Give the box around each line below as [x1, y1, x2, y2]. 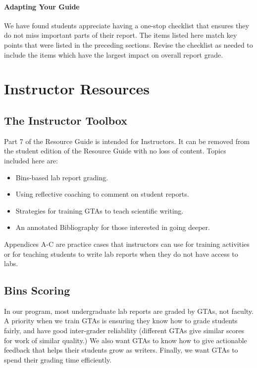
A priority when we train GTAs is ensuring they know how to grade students [4, 315, 238, 326]
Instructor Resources [4, 78, 150, 99]
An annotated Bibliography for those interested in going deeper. [15, 222, 210, 232]
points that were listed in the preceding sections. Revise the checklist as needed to [4, 39, 253, 50]
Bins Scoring [4, 283, 70, 298]
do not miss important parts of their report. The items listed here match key [4, 30, 237, 40]
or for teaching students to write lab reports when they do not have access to [4, 248, 238, 259]
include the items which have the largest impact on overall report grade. [4, 49, 223, 60]
